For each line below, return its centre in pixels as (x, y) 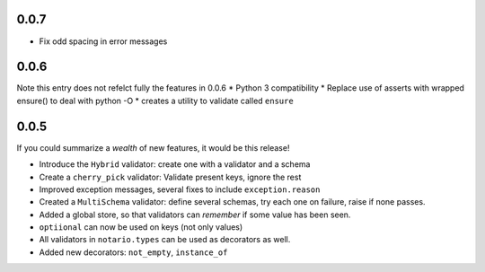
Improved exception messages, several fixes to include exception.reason (180, 189)
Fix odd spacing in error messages (103, 41)
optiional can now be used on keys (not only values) (141, 227)
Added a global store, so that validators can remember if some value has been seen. (195, 215)
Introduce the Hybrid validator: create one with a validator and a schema (175, 164)
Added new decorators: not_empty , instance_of (133, 252)
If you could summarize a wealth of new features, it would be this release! (153, 147)
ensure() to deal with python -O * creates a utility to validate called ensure (155, 101)
